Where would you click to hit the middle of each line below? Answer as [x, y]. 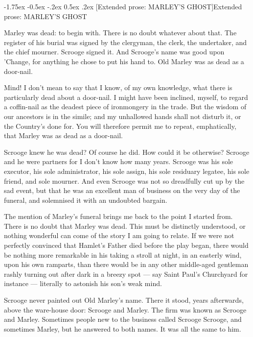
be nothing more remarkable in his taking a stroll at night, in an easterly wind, [123, 254]
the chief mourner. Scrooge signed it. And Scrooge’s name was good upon [114, 52]
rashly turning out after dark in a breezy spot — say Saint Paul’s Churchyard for [126, 274]
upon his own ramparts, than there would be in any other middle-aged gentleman [126, 264]
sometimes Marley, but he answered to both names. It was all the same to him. [123, 328]
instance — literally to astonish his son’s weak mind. [83, 283]
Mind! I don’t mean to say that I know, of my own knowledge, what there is [118, 87]
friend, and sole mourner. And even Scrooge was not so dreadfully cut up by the [124, 181]
